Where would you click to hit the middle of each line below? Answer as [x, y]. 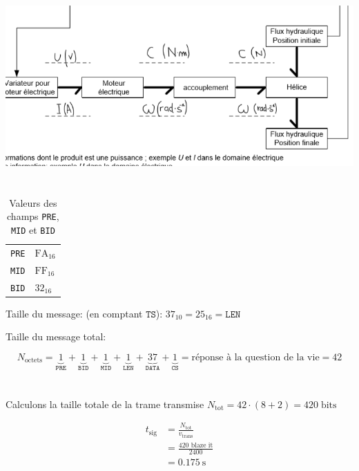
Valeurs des [33, 202]
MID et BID [33, 229]
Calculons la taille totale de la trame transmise [105, 404]
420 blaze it [196, 445]
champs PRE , [33, 216]
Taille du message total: [56, 336]
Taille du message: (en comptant [74, 313]
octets [33, 361]
